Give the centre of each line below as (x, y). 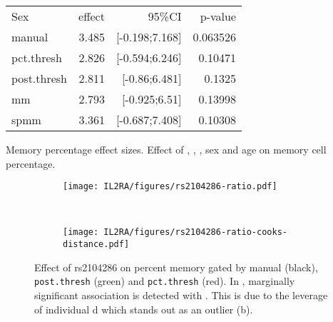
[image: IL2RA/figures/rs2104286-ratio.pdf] (170, 187)
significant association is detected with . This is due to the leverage (181, 295)
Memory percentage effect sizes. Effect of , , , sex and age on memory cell (166, 149)
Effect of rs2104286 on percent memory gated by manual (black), (176, 267)
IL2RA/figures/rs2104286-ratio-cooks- (195, 232)
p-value (218, 16)
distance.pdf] (96, 245)
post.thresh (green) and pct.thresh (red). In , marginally (165, 281)
